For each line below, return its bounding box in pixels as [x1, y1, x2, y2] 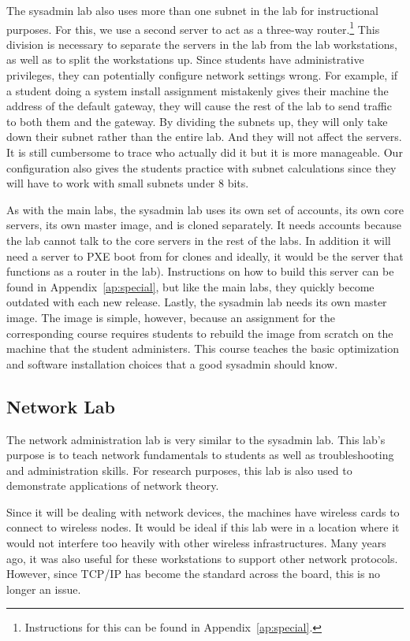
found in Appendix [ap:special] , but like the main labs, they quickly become [6, 278, 375, 295]
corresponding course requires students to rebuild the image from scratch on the [6, 324, 393, 341]
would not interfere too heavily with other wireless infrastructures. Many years [6, 535, 386, 551]
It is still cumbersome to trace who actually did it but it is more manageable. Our [6, 144, 403, 160]
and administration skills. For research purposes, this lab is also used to [6, 461, 352, 478]
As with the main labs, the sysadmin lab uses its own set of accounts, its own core [6, 201, 404, 217]
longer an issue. [6, 580, 81, 597]
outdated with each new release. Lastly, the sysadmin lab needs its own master [6, 294, 387, 310]
